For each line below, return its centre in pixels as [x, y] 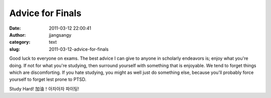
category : [20, 42]
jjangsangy [60, 35]
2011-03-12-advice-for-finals [79, 49]
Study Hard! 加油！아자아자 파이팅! [44, 88]
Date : [15, 28]
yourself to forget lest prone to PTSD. [48, 79]
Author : [18, 35]
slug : [15, 49]
